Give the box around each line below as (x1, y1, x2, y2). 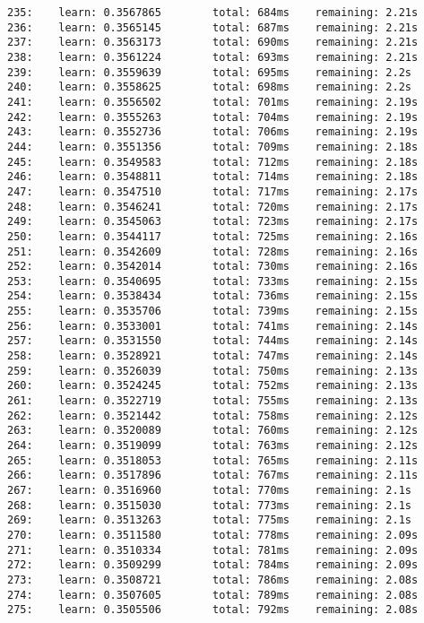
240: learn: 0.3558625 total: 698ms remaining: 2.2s (7, 81, 412, 94)
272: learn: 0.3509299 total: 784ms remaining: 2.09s (7, 558, 419, 572)
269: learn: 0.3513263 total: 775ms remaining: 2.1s (7, 514, 412, 527)
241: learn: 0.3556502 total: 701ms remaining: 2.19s (7, 95, 419, 108)
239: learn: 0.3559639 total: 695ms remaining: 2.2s (7, 65, 412, 79)
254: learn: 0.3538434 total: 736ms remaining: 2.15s (7, 290, 419, 303)
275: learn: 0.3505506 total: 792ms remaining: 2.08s (7, 603, 419, 617)
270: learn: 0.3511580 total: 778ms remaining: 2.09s (7, 528, 419, 541)
